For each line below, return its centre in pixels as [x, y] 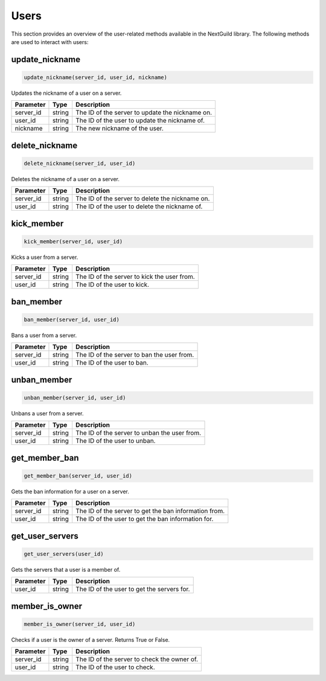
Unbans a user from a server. [47, 413]
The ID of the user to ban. [112, 363]
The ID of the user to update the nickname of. [140, 121]
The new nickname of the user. [120, 129]
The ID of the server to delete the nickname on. [143, 199]
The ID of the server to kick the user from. [136, 277]
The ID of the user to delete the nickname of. [139, 206]
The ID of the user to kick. [113, 285]
